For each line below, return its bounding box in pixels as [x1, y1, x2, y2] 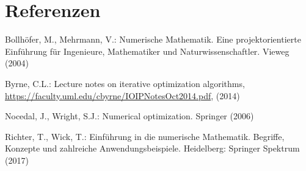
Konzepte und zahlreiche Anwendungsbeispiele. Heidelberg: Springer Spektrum [5, 142, 300, 155]
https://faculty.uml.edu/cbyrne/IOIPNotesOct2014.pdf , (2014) [5, 89, 240, 102]
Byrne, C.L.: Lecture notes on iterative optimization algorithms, [5, 77, 245, 89]
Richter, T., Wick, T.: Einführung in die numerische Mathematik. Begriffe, [5, 130, 285, 142]
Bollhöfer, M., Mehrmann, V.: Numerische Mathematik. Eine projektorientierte [5, 33, 301, 46]
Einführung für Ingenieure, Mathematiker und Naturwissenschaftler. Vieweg [5, 44, 290, 57]
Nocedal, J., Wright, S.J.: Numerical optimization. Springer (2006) [5, 110, 254, 122]
